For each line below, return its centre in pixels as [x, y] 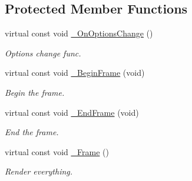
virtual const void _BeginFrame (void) [75, 73]
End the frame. [32, 132]
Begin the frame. [35, 92]
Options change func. [43, 53]
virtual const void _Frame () [57, 151]
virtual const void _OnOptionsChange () [79, 33]
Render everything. [39, 171]
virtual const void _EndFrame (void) [72, 112]
